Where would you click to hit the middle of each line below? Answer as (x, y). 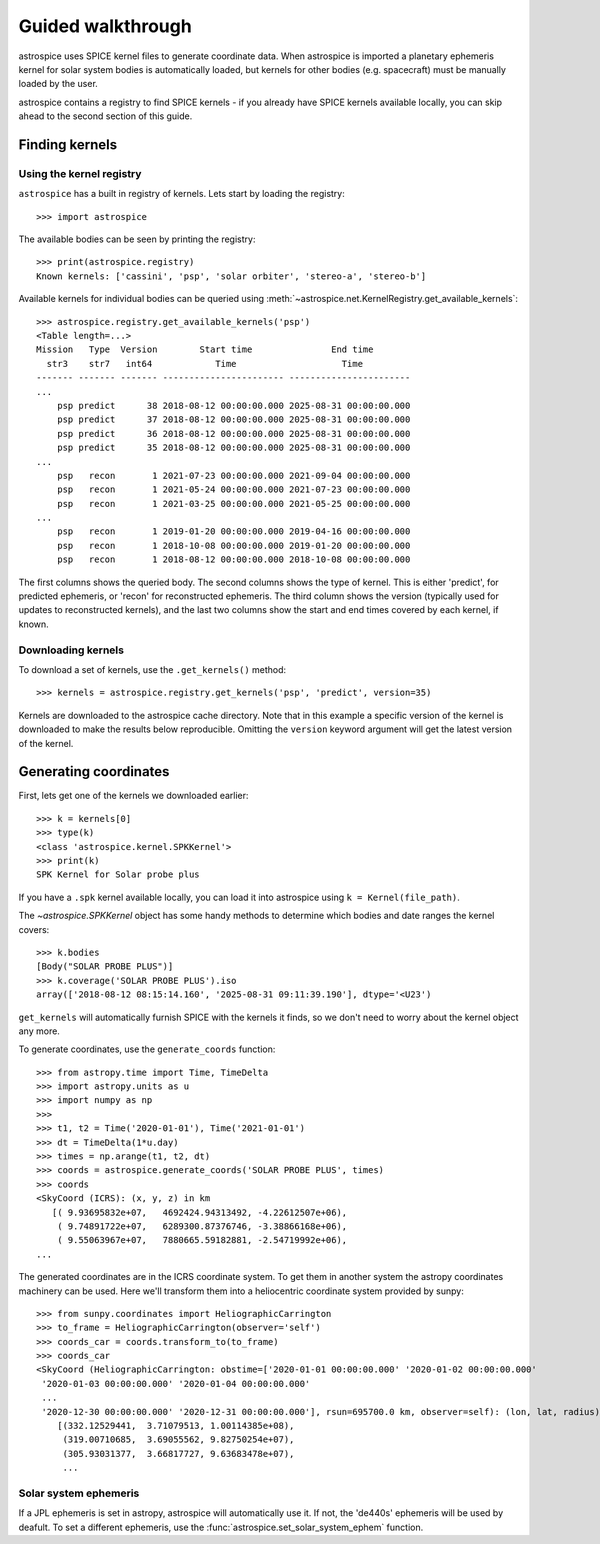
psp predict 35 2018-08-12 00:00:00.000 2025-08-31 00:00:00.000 (233, 448)
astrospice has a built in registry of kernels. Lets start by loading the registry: (181, 194)
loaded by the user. (58, 84)
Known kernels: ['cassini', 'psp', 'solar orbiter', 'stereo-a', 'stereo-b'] (231, 276)
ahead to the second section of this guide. (105, 116)
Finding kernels (68, 144)
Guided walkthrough (105, 26)
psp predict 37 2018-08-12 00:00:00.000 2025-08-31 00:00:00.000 (233, 419)
